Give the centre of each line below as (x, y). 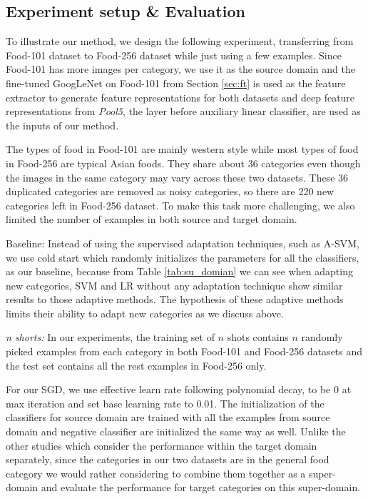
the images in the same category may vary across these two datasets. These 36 (177, 177)
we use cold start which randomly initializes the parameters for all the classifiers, (183, 257)
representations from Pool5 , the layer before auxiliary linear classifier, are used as (183, 111)
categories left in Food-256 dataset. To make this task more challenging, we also (180, 205)
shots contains (258, 337)
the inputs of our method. (62, 125)
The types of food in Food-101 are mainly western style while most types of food (182, 149)
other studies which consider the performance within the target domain (162, 445)
